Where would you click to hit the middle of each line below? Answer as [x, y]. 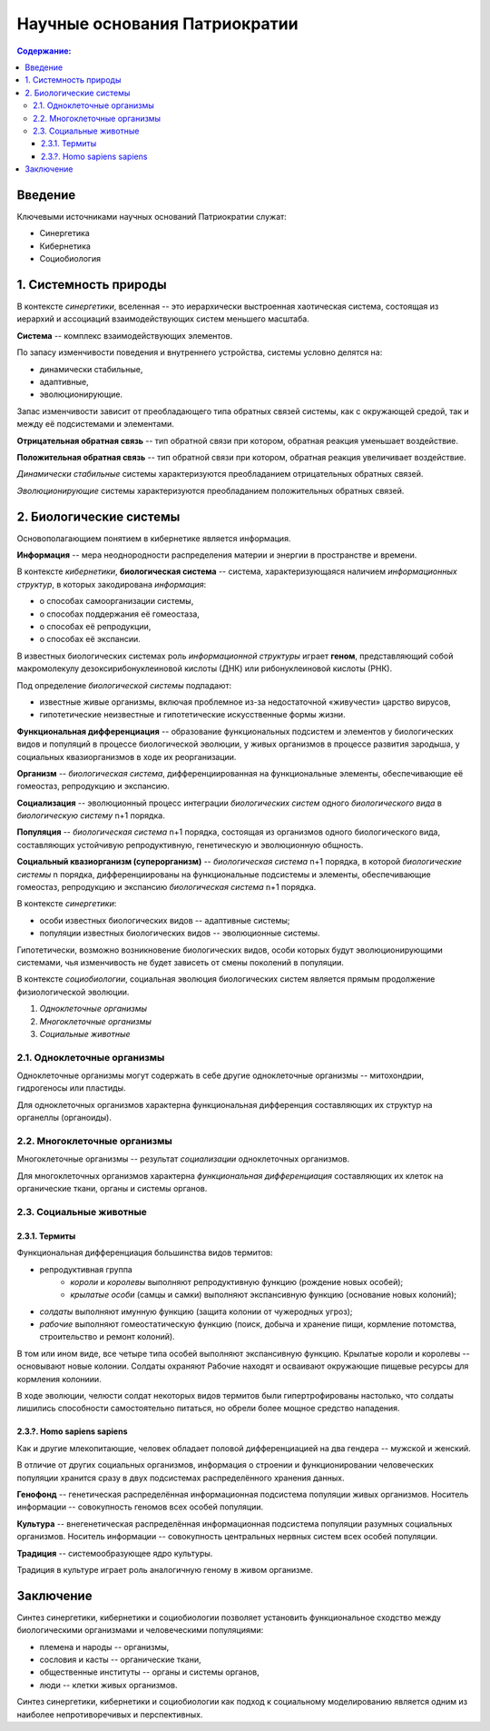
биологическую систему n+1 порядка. [91, 816]
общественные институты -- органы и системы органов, [150, 1672]
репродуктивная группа [86, 1269]
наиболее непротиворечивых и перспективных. [110, 1714]
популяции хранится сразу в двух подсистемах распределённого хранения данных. [181, 1478]
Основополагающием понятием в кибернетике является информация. [154, 538]
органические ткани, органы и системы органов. [112, 1189]
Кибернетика [65, 246]
